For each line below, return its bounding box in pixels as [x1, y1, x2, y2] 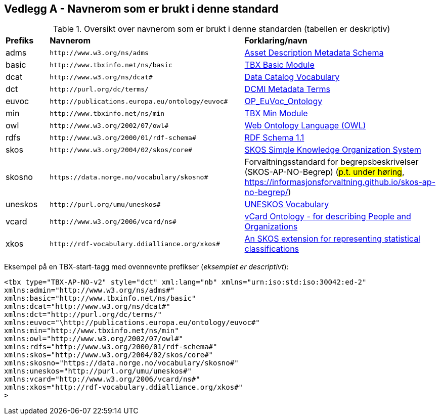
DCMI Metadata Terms [244, 84, 330, 95]
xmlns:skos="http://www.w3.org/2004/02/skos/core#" [4, 351, 213, 359]
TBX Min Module [244, 108, 308, 119]
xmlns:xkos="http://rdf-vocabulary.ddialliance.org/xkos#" [4, 383, 243, 392]
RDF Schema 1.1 [244, 132, 304, 143]
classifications [244, 244, 299, 254]
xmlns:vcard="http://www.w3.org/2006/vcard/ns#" [4, 375, 200, 384]
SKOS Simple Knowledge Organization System [244, 145, 421, 155]
